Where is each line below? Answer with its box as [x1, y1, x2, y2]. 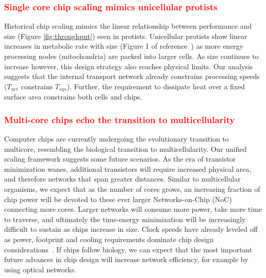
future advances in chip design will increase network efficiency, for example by [4, 254, 249, 265]
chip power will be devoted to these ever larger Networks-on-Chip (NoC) [4, 193, 232, 204]
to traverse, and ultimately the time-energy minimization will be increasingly [4, 213, 246, 224]
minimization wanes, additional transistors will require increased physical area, [4, 163, 252, 174]
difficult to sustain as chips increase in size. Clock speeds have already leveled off [4, 224, 258, 234]
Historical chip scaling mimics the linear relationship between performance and [4, 21, 252, 31]
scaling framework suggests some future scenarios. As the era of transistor [4, 153, 236, 164]
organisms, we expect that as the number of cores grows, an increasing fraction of [4, 184, 260, 194]
